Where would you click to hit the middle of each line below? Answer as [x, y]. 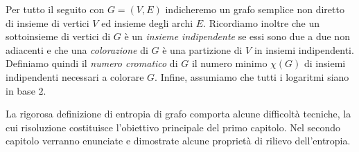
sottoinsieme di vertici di [58, 36]
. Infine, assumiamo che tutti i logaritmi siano [252, 76]
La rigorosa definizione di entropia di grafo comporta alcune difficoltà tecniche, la [178, 114]
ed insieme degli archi [147, 22]
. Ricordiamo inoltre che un [261, 22]
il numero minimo [229, 63]
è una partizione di [202, 49]
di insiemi [325, 63]
